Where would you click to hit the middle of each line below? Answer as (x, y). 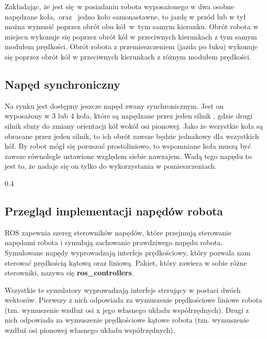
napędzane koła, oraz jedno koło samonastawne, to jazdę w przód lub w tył (125, 16)
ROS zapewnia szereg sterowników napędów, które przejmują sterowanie (118, 232)
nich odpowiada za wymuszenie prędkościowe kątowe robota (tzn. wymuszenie (127, 320)
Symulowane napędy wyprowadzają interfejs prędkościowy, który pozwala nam (128, 252)
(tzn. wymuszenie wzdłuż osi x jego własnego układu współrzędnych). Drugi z (127, 310)
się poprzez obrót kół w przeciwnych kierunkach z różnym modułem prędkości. (128, 56)
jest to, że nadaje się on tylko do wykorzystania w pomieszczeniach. (111, 166)
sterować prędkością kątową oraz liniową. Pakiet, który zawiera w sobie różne (126, 262)
